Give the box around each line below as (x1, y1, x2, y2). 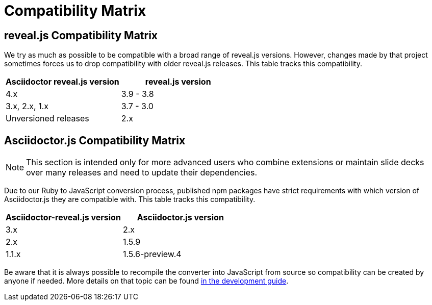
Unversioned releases (6, 113, 89, 124)
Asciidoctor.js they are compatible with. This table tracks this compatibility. (4, 195, 256, 204)
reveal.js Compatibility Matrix (4, 29, 158, 42)
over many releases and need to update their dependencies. (26, 167, 258, 178)
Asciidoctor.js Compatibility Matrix (4, 134, 186, 147)
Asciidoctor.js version (137, 212, 224, 223)
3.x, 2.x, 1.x (6, 101, 49, 112)
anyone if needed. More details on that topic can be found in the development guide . (4, 276, 289, 286)
